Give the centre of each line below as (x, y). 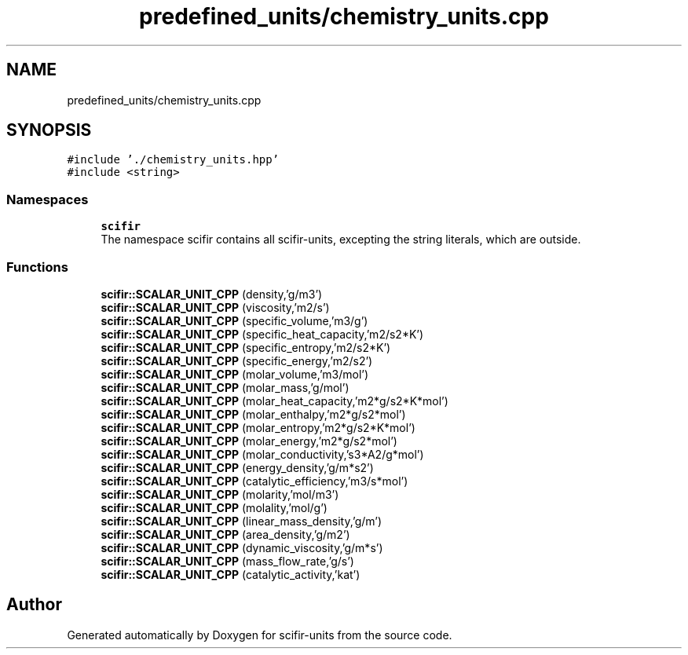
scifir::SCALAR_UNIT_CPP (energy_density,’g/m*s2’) (237, 467)
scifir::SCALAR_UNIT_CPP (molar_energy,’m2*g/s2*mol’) (249, 441)
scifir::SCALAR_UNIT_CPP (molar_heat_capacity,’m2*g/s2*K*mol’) (274, 401)
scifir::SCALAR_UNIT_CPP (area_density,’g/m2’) (225, 534)
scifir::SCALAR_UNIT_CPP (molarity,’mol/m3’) (220, 494)
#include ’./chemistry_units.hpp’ (173, 160)
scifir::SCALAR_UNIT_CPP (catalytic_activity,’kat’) (231, 574)
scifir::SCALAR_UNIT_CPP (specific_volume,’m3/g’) (234, 320)
